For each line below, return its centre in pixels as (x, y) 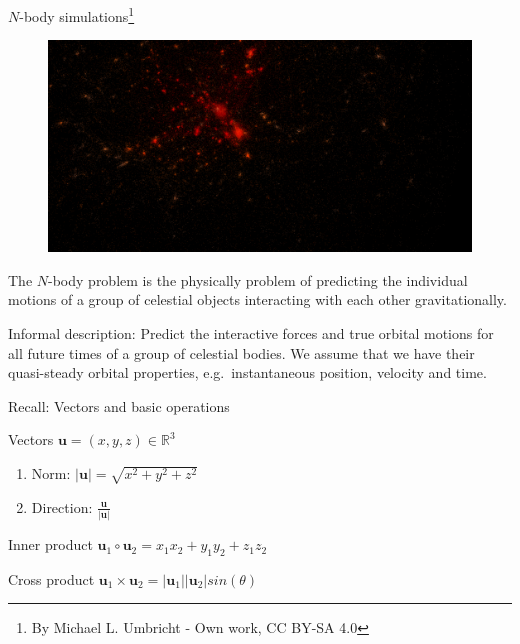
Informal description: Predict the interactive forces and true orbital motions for (251, 333)
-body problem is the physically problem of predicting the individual (258, 279)
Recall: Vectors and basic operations (119, 405)
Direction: (62, 506)
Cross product (51, 578)
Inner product (50, 544)
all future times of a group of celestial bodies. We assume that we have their (241, 352)
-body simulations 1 (77, 14)
